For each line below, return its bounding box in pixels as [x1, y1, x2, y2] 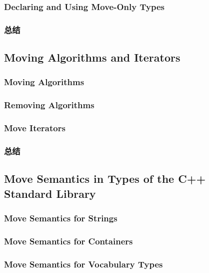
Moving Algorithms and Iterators [4, 50, 180, 65]
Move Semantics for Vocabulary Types [4, 257, 163, 270]
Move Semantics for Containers [4, 234, 133, 247]
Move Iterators [4, 122, 65, 134]
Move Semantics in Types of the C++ [4, 171, 206, 186]
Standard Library [4, 185, 96, 201]
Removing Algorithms [4, 99, 94, 111]
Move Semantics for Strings [4, 211, 117, 224]
